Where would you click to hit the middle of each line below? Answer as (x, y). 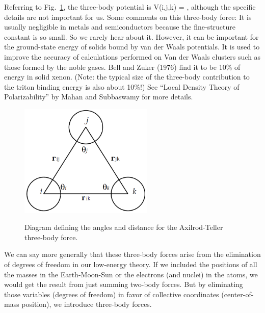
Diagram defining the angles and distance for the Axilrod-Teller (124, 227)
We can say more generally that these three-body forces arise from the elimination (132, 254)
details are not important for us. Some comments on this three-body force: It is (128, 17)
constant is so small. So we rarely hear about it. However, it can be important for (131, 36)
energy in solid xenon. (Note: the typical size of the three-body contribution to (127, 77)
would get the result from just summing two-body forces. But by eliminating (124, 284)
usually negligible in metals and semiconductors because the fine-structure (120, 27)
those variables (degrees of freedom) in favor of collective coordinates (112, 294)
